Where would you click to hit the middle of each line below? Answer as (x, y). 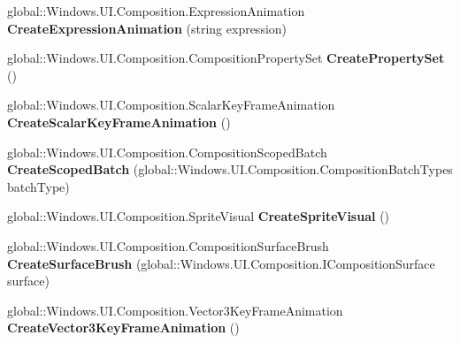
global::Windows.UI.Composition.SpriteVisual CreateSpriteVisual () (199, 216)
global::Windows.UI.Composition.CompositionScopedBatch (167, 152)
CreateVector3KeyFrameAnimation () (123, 328)
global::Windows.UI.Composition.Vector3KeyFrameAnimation (175, 310)
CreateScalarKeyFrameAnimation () (119, 122)
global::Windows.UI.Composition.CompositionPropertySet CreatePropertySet (226, 58)
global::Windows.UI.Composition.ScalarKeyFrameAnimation (171, 105)
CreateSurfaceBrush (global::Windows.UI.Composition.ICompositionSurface (221, 263)
